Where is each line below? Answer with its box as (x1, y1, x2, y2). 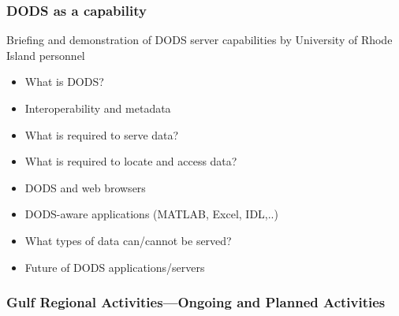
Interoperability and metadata (24, 100, 171, 116)
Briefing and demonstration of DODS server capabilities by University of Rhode (6, 32, 393, 48)
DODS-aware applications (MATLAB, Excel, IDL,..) (24, 206, 278, 222)
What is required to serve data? (24, 126, 179, 143)
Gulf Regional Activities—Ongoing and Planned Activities (6, 292, 386, 312)
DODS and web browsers (24, 179, 146, 195)
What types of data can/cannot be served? (24, 232, 232, 248)
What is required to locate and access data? (24, 153, 237, 169)
